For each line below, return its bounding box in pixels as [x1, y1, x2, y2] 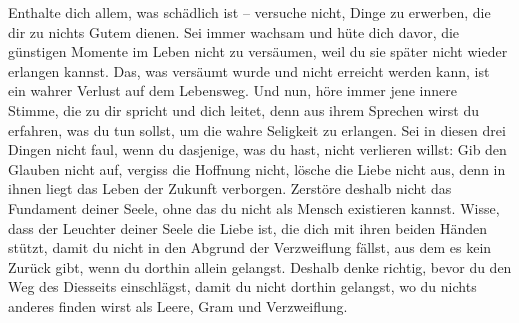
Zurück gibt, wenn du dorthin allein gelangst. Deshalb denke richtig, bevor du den [8, 256, 512, 277]
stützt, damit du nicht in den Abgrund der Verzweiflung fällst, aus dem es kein [8, 237, 492, 258]
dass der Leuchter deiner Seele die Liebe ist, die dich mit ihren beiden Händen [8, 217, 488, 238]
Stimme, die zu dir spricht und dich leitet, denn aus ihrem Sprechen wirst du [8, 99, 480, 120]
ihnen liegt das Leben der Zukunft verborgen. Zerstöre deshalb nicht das [8, 178, 452, 199]
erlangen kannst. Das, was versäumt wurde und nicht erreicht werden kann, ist [8, 60, 490, 81]
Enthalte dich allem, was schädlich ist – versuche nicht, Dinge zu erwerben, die [8, 2, 491, 22]
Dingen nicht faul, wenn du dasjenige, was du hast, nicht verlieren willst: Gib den [8, 139, 507, 160]
